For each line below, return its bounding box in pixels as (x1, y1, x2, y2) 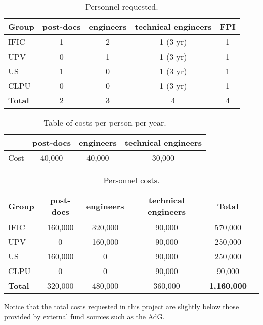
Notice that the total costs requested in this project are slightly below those (4, 301, 239, 311)
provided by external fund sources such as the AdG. (4, 311, 165, 321)
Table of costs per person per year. (43, 117, 166, 128)
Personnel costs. (103, 174, 160, 186)
